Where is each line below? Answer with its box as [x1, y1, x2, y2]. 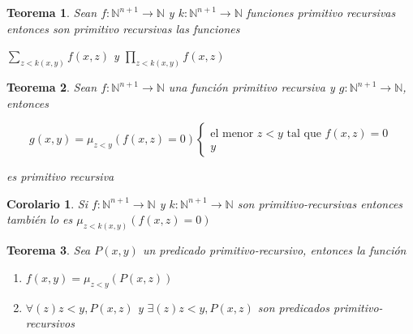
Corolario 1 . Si [6, 195, 88, 212]
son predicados [257, 298, 329, 315]
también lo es [6, 211, 73, 228]
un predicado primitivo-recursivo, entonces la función [142, 242, 407, 259]
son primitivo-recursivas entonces [237, 195, 403, 212]
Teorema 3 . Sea [6, 242, 91, 259]
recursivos [25, 315, 75, 332]
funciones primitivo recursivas [246, 4, 396, 20]
